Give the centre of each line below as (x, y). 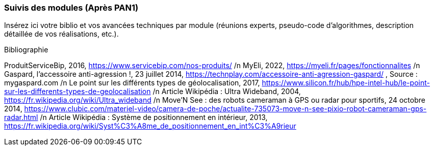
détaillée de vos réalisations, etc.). (61, 34)
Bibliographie (26, 50)
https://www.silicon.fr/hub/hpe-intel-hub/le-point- (346, 83)
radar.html (21, 117)
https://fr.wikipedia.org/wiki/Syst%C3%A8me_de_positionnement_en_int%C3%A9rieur (150, 126)
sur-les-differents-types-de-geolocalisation (78, 92)
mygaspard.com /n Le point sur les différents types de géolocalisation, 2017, (132, 83)
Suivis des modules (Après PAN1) (71, 8)
